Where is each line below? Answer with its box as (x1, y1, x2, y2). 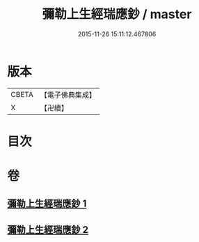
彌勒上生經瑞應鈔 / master (42, 6, 192, 22)
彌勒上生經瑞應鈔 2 (7, 224, 89, 236)
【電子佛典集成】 (40, 90, 96, 100)
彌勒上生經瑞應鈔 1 (7, 198, 87, 210)
